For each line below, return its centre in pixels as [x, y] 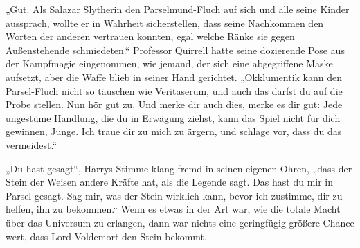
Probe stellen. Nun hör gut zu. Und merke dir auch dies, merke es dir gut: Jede [174, 104]
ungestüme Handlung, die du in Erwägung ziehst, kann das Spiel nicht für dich [173, 117]
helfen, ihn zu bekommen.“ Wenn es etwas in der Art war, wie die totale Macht [173, 209]
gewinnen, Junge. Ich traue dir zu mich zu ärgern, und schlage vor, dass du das [174, 131]
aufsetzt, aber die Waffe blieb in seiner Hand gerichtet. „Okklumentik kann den [174, 77]
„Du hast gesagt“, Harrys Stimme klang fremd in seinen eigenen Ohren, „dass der [179, 168]
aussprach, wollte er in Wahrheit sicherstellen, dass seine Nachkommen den [165, 23]
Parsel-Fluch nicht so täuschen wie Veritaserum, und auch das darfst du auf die [174, 90]
